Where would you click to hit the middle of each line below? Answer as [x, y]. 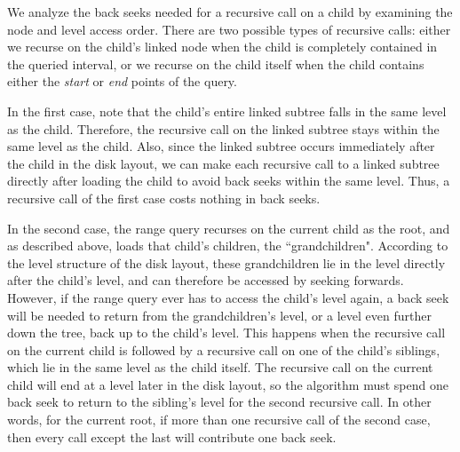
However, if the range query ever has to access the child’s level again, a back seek [228, 297]
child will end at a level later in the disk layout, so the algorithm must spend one [228, 384]
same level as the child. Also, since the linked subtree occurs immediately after [221, 146]
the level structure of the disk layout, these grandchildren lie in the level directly [226, 262]
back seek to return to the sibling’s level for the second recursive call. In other [219, 402]
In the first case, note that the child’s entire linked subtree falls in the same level [227, 111]
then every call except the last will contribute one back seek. [172, 436]
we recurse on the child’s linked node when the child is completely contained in [222, 47]
